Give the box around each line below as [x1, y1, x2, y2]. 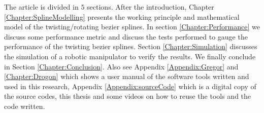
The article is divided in [4, 2, 79, 12]
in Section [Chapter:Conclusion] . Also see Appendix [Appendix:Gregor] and [4, 61, 239, 71]
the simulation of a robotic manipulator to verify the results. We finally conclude [4, 51, 256, 61]
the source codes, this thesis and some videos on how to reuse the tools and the [4, 91, 251, 101]
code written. [4, 100, 45, 111]
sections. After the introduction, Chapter [87, 2, 214, 12]
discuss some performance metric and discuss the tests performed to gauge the [4, 31, 248, 42]
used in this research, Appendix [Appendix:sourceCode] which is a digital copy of [4, 81, 256, 91]
